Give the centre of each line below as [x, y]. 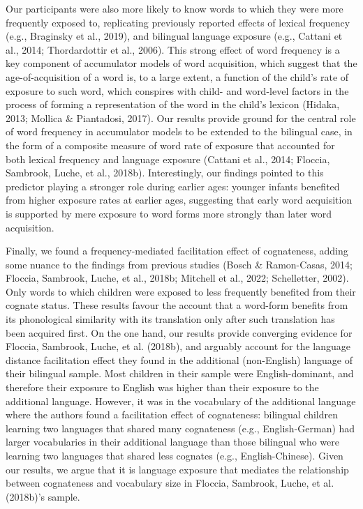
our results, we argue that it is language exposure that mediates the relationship [177, 469]
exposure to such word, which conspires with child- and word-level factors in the [177, 90]
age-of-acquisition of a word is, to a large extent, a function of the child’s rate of [177, 76]
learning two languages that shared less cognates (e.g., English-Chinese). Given [175, 455]
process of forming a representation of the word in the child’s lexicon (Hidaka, [173, 104]
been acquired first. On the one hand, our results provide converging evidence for [179, 332]
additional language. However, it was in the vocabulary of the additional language [181, 401]
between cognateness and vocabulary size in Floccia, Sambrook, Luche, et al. [170, 483]
